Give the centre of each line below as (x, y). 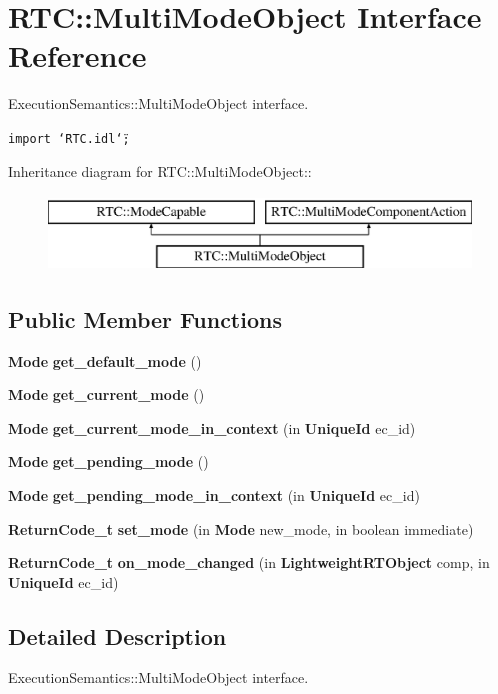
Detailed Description (117, 635)
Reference (77, 55)
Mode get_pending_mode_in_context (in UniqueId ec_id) (214, 494)
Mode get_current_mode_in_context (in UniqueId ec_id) (212, 427)
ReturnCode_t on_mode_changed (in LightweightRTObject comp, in (249, 562)
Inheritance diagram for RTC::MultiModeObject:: (160, 170)
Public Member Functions (145, 318)
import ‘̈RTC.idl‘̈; (69, 138)
